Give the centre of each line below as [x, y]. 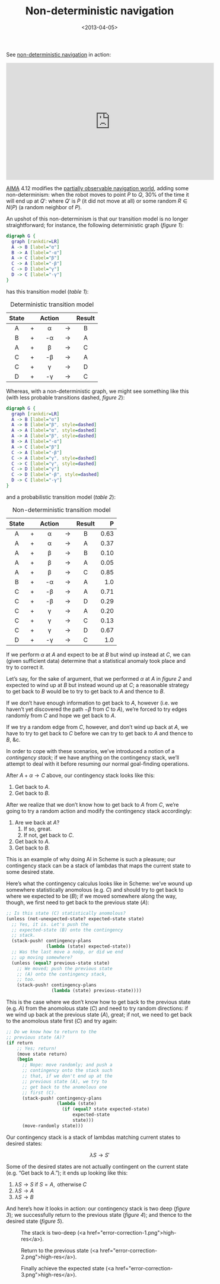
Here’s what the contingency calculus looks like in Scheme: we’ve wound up [99, 883]
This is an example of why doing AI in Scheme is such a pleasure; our [91, 859]
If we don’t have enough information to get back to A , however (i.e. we [92, 703]
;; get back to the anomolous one [65, 1087]
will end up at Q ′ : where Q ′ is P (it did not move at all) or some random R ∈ [97, 201]
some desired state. [30, 871]
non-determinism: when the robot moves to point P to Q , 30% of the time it [98, 194]
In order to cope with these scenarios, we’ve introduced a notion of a [90, 751]
